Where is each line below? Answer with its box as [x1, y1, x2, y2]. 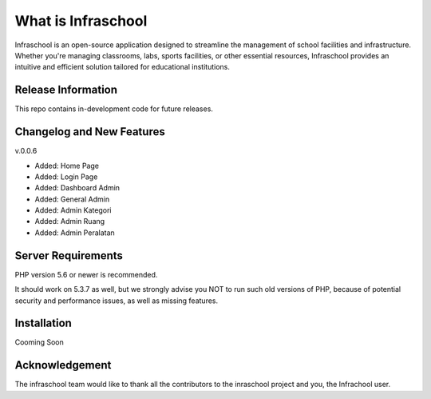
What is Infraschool [14, 12, 148, 30]
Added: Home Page [34, 161, 100, 170]
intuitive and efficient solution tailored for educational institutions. [14, 62, 231, 72]
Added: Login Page [34, 172, 98, 182]
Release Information [14, 83, 118, 97]
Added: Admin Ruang [34, 217, 105, 226]
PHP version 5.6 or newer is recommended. [14, 269, 158, 279]
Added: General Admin [34, 194, 110, 204]
